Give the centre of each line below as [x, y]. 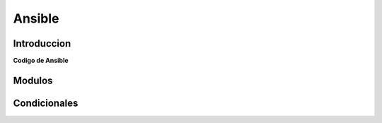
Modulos [33, 80]
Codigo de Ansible [41, 61]
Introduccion [42, 43]
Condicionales [46, 103]
